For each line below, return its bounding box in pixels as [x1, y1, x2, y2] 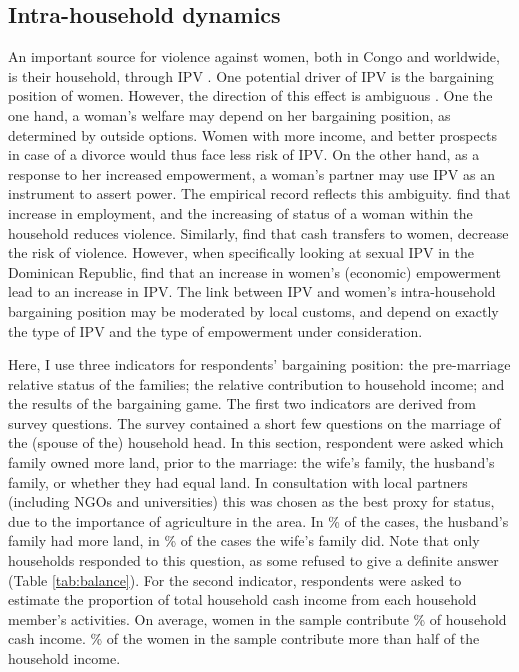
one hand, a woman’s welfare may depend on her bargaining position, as [8, 104, 451, 125]
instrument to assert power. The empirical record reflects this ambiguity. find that [8, 183, 511, 204]
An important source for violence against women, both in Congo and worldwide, [8, 46, 500, 67]
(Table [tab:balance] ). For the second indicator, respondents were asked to [8, 569, 462, 590]
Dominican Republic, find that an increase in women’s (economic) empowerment [8, 261, 501, 282]
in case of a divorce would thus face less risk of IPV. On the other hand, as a [8, 144, 480, 165]
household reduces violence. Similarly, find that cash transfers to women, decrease [8, 222, 509, 243]
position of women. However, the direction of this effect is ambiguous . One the [8, 85, 493, 106]
